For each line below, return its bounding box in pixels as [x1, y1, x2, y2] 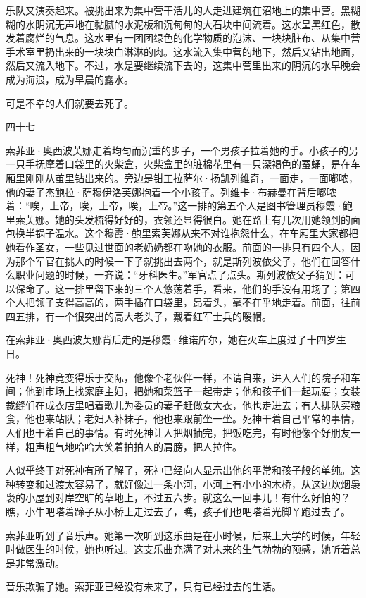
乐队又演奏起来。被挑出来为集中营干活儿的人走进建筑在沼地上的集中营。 [6, 3, 341, 17]
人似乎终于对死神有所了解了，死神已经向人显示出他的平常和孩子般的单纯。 [6, 463, 351, 477]
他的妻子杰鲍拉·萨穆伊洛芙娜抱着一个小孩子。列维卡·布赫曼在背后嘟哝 [6, 184, 336, 199]
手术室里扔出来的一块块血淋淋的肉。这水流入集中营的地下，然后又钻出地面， [6, 44, 360, 59]
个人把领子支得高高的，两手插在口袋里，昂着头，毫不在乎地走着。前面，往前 [6, 295, 360, 310]
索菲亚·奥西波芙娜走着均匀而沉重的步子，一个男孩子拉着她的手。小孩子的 [6, 142, 348, 157]
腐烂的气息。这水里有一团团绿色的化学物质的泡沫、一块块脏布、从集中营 [25, 30, 360, 45]
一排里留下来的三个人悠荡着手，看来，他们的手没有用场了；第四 [64, 281, 360, 295]
